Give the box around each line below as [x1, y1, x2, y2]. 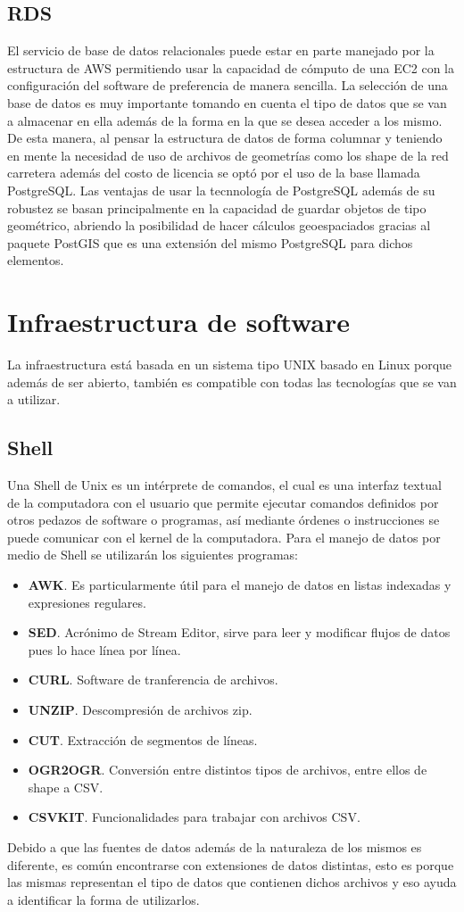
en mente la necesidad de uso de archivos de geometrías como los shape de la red [7, 145, 449, 164]
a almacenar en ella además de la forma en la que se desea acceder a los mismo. [7, 111, 443, 129]
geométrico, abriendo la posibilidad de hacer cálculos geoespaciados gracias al [7, 216, 431, 235]
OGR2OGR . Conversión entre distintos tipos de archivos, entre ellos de [28, 760, 427, 779]
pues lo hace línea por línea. [28, 640, 181, 659]
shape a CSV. [28, 777, 104, 796]
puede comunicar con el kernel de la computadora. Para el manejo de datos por [7, 527, 441, 546]
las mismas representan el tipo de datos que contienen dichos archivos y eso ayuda [7, 873, 457, 891]
